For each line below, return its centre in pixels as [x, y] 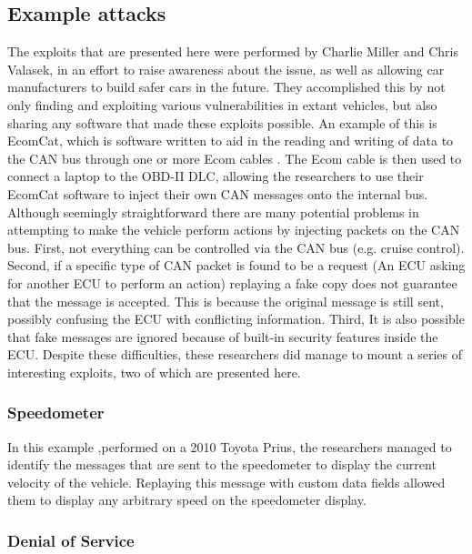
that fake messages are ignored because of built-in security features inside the [223, 336]
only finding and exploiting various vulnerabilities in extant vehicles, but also [222, 104]
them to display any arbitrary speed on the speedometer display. [187, 500]
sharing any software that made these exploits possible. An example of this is [222, 122]
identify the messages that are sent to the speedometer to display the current [222, 464]
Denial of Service [71, 540]
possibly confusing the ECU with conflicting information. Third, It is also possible [236, 319]
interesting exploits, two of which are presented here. [154, 372]
